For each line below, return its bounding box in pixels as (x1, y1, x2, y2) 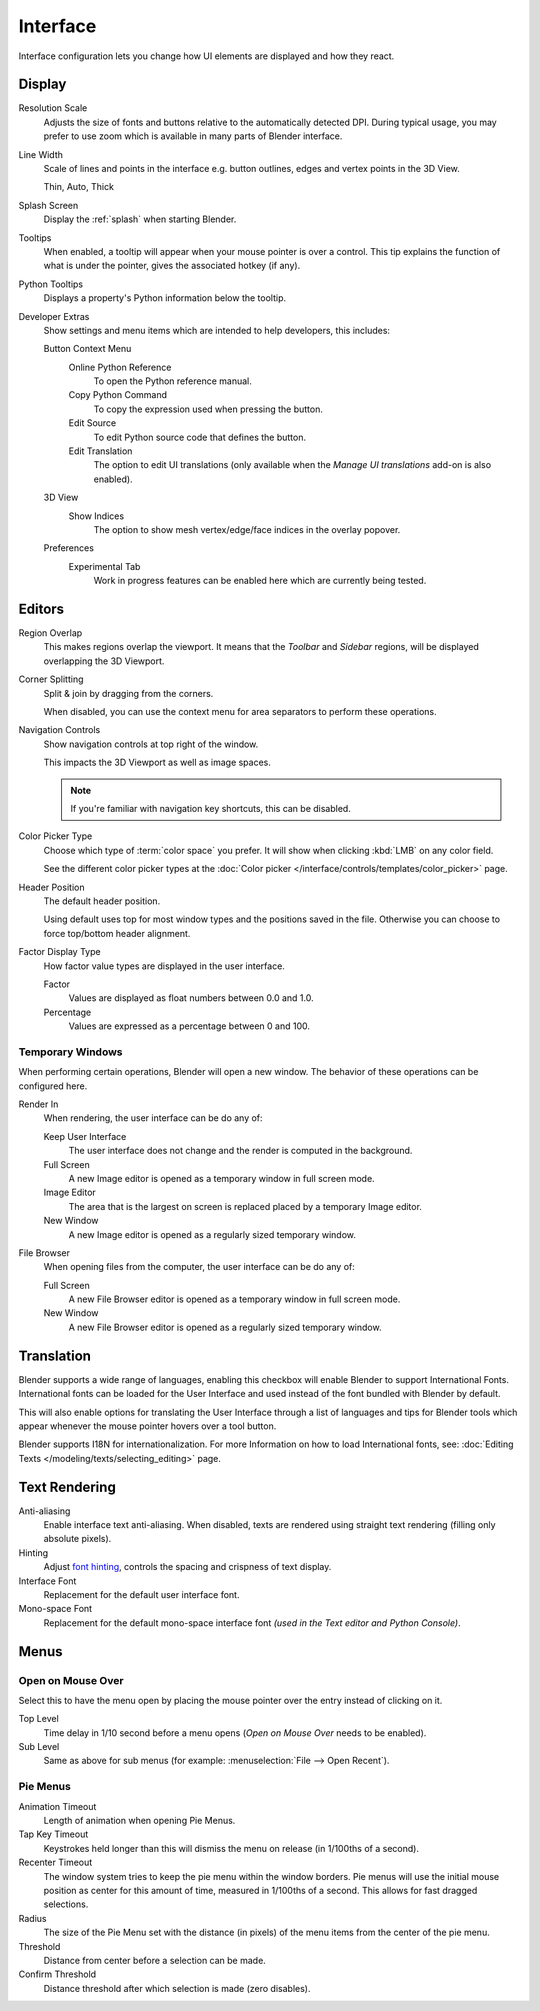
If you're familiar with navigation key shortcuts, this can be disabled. (70, 802, 352, 814)
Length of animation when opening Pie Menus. (43, 1814, 236, 1826)
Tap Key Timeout (18, 1828, 89, 1840)
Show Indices (68, 510, 125, 522)
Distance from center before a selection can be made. (43, 1954, 267, 1966)
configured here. (18, 1080, 88, 1092)
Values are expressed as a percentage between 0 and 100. (68, 1020, 310, 1032)
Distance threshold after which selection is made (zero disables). (43, 1982, 311, 1994)
